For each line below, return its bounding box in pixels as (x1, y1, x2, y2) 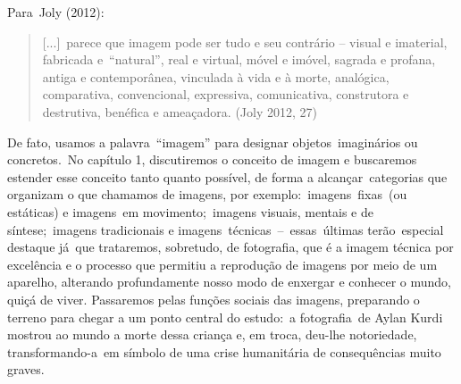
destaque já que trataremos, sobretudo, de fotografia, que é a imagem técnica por (7, 238, 454, 256)
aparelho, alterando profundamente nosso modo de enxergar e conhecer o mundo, (7, 272, 452, 291)
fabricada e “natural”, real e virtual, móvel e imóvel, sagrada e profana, (42, 50, 436, 69)
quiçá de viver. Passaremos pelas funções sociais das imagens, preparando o (7, 289, 420, 308)
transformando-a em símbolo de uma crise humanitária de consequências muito (7, 342, 441, 361)
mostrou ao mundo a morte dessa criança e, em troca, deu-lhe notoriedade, (7, 325, 417, 344)
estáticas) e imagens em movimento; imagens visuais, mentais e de (7, 202, 373, 221)
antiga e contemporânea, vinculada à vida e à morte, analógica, (42, 67, 390, 86)
